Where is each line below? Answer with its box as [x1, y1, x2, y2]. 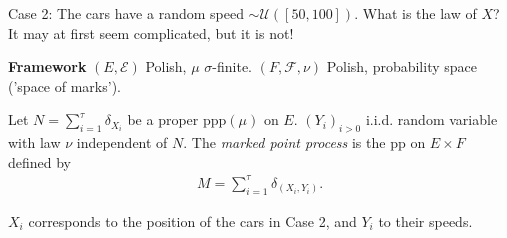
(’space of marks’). [8, 75, 121, 96]
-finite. [212, 56, 252, 77]
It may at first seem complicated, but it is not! [8, 22, 294, 43]
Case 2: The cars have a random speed [8, 3, 244, 23]
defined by [8, 151, 72, 172]
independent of [76, 132, 168, 153]
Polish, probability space [326, 56, 477, 77]
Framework [8, 56, 87, 77]
